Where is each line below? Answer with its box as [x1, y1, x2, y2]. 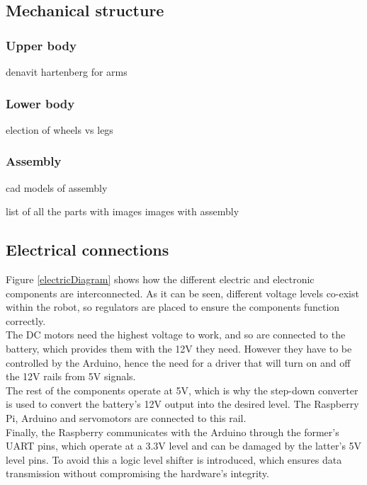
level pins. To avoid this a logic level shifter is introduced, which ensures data [6, 452, 342, 467]
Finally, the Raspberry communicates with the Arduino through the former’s [6, 424, 339, 439]
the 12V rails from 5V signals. [6, 369, 136, 384]
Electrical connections [6, 239, 169, 261]
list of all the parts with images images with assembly [6, 204, 239, 219]
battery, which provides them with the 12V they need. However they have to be [6, 341, 352, 355]
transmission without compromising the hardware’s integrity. [6, 466, 269, 481]
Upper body [6, 36, 77, 54]
